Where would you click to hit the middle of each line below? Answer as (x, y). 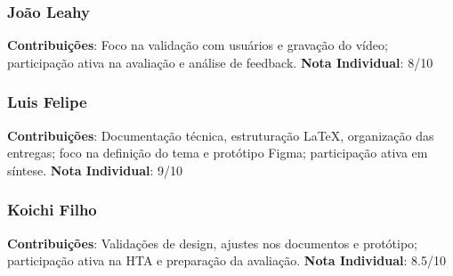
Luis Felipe (47, 102)
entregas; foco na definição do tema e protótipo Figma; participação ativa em (218, 153)
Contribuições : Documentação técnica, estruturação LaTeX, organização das (221, 135)
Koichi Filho (52, 210)
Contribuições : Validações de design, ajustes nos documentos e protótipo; (213, 243)
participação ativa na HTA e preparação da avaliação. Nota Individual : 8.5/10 (226, 260)
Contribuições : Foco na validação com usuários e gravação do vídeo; (198, 45)
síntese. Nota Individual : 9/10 (95, 170)
